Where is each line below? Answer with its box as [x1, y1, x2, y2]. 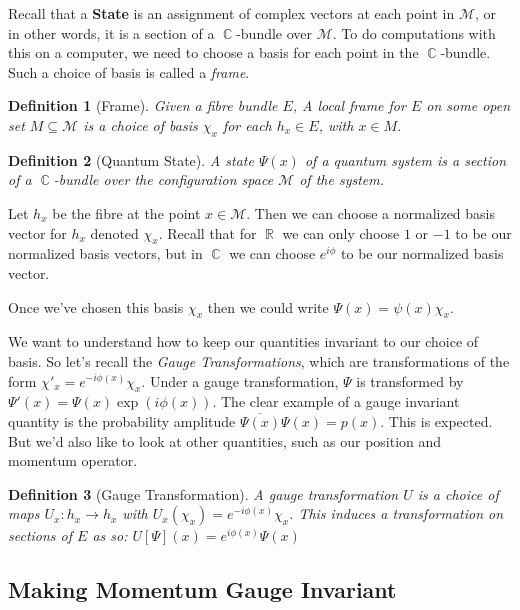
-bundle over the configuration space [53, 169, 274, 190]
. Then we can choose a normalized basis [246, 202, 496, 223]
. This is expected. [380, 410, 493, 431]
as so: [92, 525, 128, 546]
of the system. [299, 169, 385, 190]
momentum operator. [8, 450, 138, 471]
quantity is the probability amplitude [8, 410, 236, 431]
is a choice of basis [83, 114, 198, 135]
